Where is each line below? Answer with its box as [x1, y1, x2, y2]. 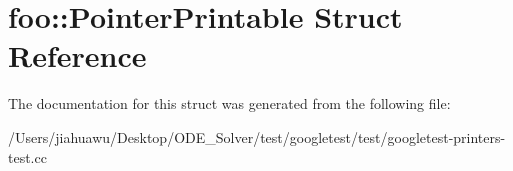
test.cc [8, 146, 47, 167]
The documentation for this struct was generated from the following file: [8, 93, 451, 114]
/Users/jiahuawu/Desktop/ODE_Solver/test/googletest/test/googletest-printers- [8, 126, 506, 147]
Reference [8, 35, 147, 76]
